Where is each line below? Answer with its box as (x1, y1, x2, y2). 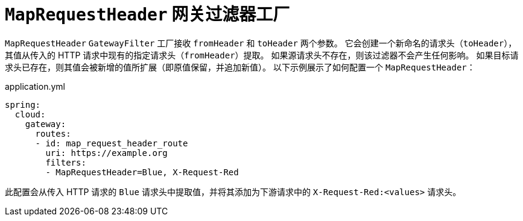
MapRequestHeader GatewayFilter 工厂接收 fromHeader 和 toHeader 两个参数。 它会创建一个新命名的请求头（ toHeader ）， (5, 37, 517, 48)
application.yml (5, 81, 65, 92)
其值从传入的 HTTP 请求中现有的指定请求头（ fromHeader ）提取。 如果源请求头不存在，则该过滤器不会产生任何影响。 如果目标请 (5, 49, 519, 60)
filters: (45, 157, 86, 167)
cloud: (14, 109, 46, 119)
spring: (5, 99, 41, 110)
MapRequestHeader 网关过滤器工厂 (5, 4, 290, 25)
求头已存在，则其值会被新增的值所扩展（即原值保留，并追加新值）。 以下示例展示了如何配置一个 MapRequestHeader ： (5, 61, 475, 72)
